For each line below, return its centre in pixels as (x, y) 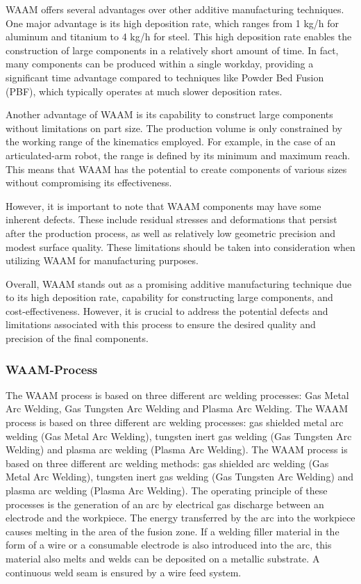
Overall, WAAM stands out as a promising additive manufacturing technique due (179, 283)
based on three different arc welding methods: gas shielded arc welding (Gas (167, 463)
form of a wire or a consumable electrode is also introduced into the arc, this (169, 545)
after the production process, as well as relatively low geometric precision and (171, 233)
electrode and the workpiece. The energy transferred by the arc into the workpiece (180, 518)
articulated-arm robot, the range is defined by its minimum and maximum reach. (178, 155)
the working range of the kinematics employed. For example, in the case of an (171, 141)
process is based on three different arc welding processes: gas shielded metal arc (175, 422)
